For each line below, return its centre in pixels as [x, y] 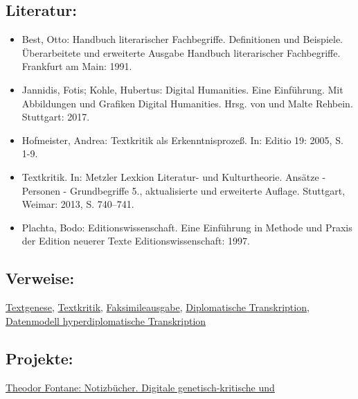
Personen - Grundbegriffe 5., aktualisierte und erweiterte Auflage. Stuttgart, [184, 190]
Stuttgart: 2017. [56, 117]
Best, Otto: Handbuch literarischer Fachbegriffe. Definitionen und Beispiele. [182, 39]
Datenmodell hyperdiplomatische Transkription [106, 320]
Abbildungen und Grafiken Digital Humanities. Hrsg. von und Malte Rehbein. [187, 103]
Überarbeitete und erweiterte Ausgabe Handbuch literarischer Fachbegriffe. [181, 52]
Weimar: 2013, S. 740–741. [78, 204]
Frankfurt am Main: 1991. [77, 66]
